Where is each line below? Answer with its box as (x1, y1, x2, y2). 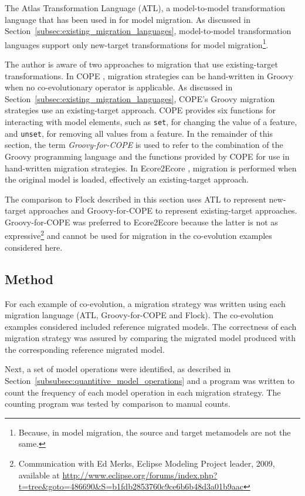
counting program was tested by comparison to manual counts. (5, 397, 231, 410)
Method (5, 269, 53, 288)
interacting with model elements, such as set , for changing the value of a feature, (5, 116, 297, 127)
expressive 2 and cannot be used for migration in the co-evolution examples (5, 228, 272, 242)
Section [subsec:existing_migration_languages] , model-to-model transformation (5, 25, 292, 37)
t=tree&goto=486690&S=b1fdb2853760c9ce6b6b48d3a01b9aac (18, 480, 243, 492)
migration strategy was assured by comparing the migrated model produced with (5, 332, 296, 344)
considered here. (5, 241, 63, 253)
